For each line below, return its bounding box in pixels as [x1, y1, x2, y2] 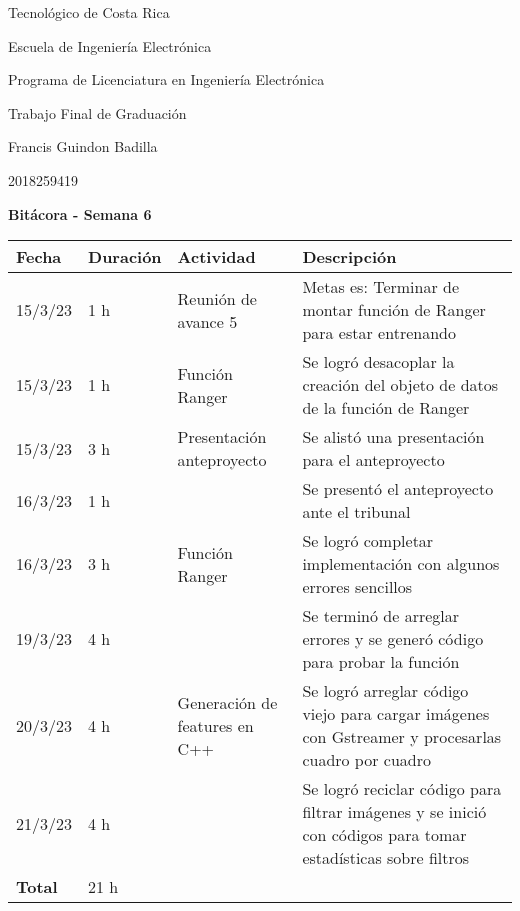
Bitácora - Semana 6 [8, 203, 152, 224]
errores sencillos [302, 575, 413, 599]
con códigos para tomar [302, 823, 467, 847]
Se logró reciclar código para [302, 777, 502, 801]
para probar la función [302, 650, 460, 674]
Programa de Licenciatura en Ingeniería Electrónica [8, 69, 325, 90]
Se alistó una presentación [302, 425, 485, 449]
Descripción [302, 245, 397, 269]
